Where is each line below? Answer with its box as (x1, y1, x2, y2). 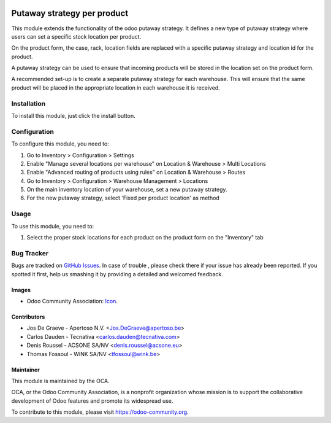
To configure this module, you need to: (11, 140, 110, 147)
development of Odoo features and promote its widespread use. (11, 397, 173, 405)
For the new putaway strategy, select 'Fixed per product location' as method (26, 194, 220, 202)
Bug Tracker (11, 249, 49, 257)
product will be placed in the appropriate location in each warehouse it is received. (11, 83, 220, 91)
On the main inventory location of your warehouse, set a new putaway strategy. (26, 186, 227, 193)
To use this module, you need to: (11, 222, 94, 230)
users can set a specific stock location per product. (11, 33, 142, 40)
